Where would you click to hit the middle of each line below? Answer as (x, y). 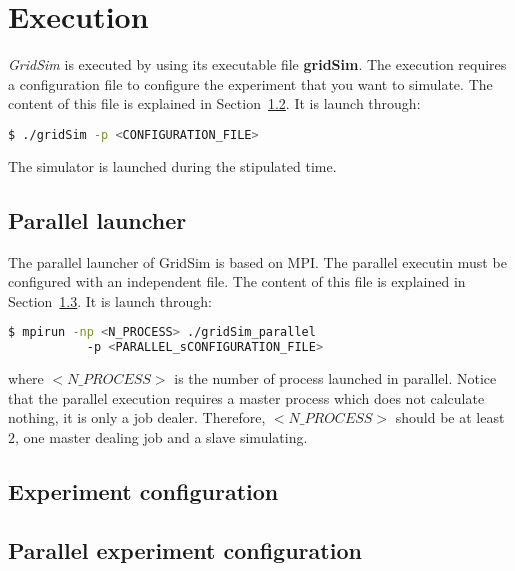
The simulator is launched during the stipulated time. (172, 165)
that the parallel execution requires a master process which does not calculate (246, 397)
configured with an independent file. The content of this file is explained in (237, 281)
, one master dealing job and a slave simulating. (161, 436)
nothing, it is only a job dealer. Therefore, (137, 417)
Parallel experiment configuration (185, 549)
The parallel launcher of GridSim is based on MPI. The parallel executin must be (257, 261)
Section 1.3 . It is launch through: (110, 300)
